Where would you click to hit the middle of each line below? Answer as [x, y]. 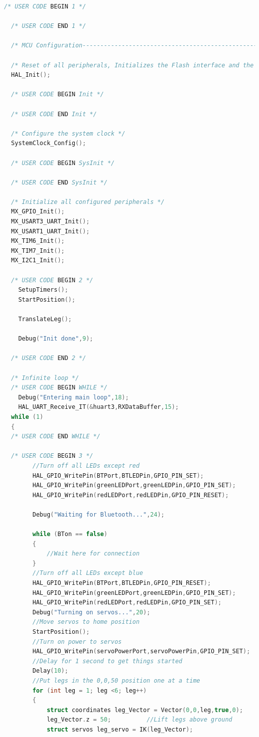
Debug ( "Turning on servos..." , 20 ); [91, 612]
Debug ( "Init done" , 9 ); [56, 339]
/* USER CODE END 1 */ [49, 26]
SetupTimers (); [43, 290]
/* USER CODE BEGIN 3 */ [52, 456]
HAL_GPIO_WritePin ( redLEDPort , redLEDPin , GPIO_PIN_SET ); [127, 603]
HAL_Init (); [31, 75]
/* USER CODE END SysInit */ [59, 182]
